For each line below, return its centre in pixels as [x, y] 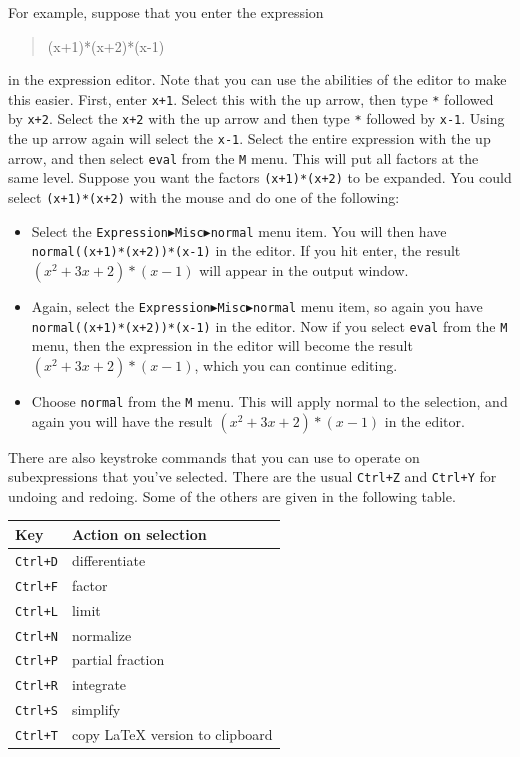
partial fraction [118, 659]
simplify [96, 709]
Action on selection [139, 533]
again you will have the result [122, 420]
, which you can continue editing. [296, 364]
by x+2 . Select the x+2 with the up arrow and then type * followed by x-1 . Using [256, 118]
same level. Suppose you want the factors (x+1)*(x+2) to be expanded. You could [260, 177]
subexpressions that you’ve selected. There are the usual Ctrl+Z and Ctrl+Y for [252, 476]
